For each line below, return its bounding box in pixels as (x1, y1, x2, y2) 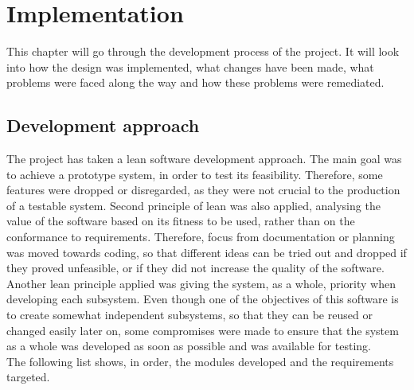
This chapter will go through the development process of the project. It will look (6, 43, 400, 60)
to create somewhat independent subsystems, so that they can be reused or (6, 306, 373, 323)
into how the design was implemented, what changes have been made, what (6, 58, 374, 75)
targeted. (6, 369, 50, 385)
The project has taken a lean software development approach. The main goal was (6, 150, 402, 167)
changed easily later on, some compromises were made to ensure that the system (6, 322, 399, 338)
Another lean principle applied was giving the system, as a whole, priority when (6, 275, 396, 291)
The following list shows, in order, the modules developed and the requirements (6, 353, 394, 369)
